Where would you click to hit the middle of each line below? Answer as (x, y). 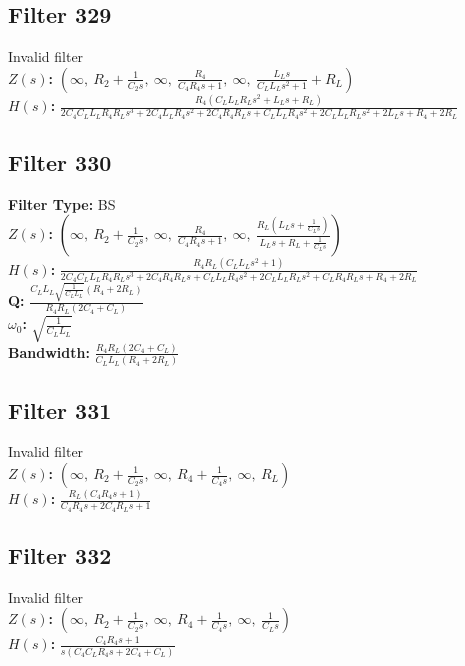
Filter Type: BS (62, 203)
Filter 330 (60, 162)
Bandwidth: (49, 351)
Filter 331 (60, 409)
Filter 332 (60, 554)
